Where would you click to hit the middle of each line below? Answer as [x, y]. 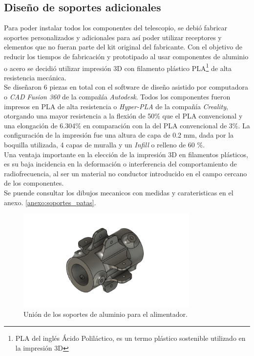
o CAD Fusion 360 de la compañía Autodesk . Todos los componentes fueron [117, 97]
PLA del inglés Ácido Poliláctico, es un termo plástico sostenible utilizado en [130, 338]
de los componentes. [34, 183]
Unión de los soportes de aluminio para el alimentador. [106, 314]
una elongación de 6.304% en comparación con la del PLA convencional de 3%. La [127, 125]
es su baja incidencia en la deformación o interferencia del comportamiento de [120, 164]
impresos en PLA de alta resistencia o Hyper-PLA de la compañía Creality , [116, 106]
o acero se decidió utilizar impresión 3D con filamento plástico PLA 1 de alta [118, 67]
